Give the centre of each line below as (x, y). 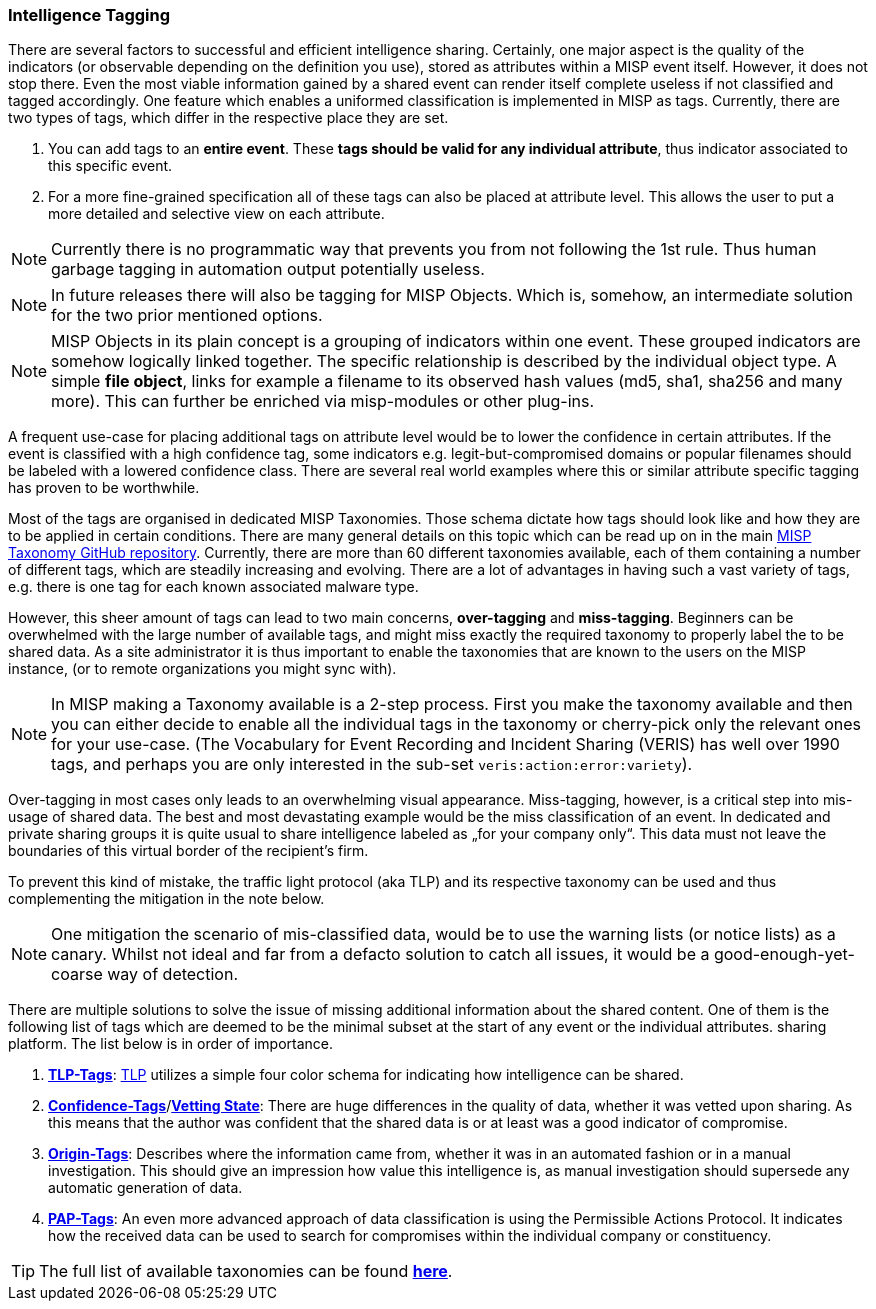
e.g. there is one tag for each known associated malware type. (213, 587)
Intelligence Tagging (89, 15)
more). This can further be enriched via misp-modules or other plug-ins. (323, 401)
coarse (77, 974)
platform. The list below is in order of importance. (171, 1044)
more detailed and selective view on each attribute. (216, 214)
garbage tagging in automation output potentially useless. (268, 269)
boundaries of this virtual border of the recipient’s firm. (188, 851)
